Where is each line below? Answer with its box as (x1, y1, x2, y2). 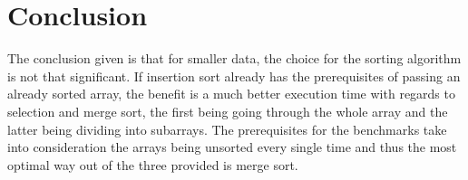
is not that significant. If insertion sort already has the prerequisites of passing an (7, 66, 461, 85)
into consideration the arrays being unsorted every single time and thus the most (7, 137, 457, 156)
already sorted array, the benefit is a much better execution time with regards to (7, 84, 455, 103)
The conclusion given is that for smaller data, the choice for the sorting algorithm (7, 49, 462, 68)
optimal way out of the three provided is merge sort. (7, 155, 298, 174)
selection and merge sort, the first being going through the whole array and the (7, 101, 448, 120)
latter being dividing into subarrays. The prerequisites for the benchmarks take (7, 119, 447, 138)
